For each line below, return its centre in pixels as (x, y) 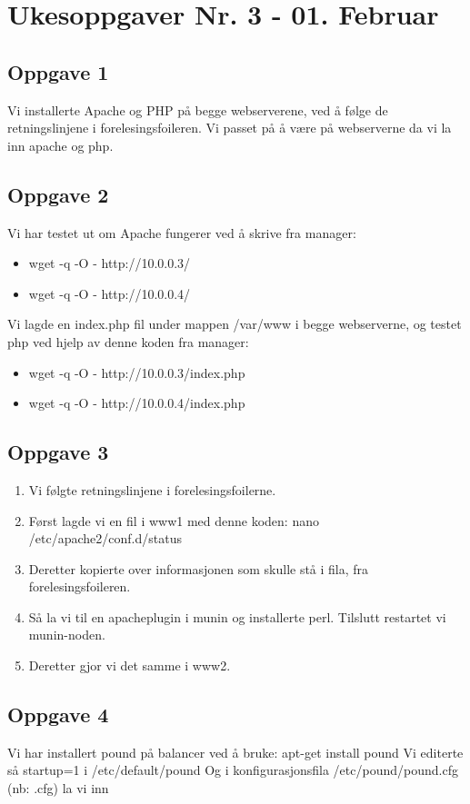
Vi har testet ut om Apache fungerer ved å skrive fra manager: (182, 232)
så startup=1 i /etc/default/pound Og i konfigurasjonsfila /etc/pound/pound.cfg (233, 770)
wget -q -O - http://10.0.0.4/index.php (137, 403)
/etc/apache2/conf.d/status (105, 538)
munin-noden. (67, 635)
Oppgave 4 (58, 715)
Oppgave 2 (58, 194)
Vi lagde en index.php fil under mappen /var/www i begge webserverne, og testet (235, 324)
